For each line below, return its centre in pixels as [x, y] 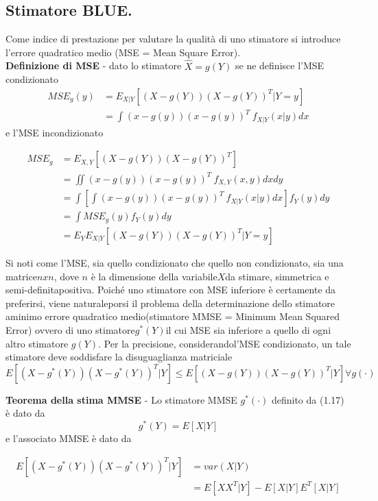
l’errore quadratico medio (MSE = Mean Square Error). [123, 52]
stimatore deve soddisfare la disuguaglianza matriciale [119, 357]
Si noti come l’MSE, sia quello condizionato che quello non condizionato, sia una [175, 262]
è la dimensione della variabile [154, 276]
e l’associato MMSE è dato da [69, 438]
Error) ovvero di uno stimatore [70, 329]
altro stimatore [37, 343]
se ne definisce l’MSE [280, 65]
